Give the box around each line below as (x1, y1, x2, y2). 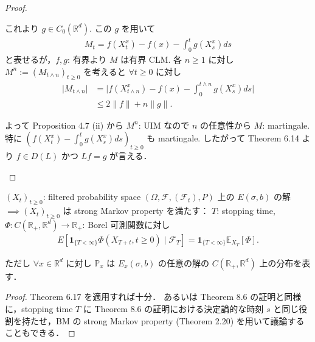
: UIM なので (138, 118, 190, 131)
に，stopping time (5, 302, 73, 315)
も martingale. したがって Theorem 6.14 (147, 132, 299, 144)
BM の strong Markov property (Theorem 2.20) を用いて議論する (55, 314, 305, 327)
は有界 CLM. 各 (120, 52, 182, 65)
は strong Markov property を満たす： (63, 204, 209, 217)
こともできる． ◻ (5, 326, 75, 339)
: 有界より (67, 52, 107, 65)
